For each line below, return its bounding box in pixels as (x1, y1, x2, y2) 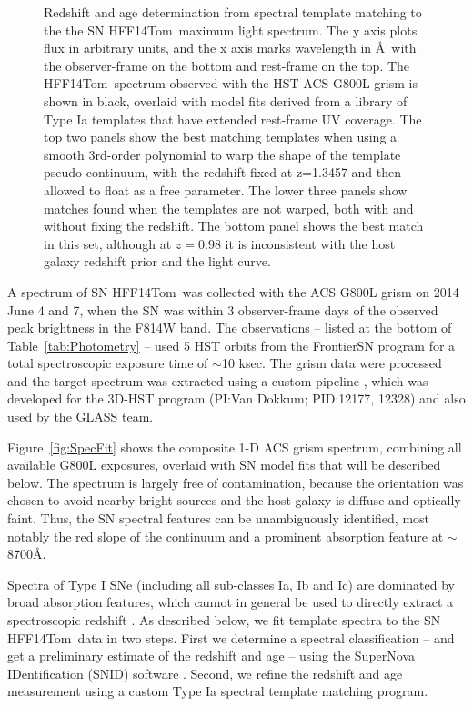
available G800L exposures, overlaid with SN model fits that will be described (7, 455, 441, 474)
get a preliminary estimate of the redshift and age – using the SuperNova (7, 646, 415, 665)
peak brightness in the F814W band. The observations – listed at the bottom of (7, 318, 452, 337)
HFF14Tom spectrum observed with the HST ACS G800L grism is (44, 74, 418, 93)
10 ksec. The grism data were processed (221, 353, 442, 373)
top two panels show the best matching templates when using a (44, 127, 398, 146)
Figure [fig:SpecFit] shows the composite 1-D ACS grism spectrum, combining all (7, 437, 462, 456)
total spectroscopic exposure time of (7, 353, 208, 373)
